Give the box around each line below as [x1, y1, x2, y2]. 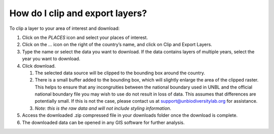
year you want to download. [22, 56, 81, 62]
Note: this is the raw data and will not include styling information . [35, 105, 172, 111]
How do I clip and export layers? [9, 8, 147, 19]
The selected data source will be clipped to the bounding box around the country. [35, 70, 205, 76]
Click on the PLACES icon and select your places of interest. [22, 34, 148, 40]
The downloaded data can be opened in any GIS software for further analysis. [22, 119, 185, 125]
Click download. [22, 63, 56, 69]
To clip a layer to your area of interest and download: [9, 25, 120, 31]
